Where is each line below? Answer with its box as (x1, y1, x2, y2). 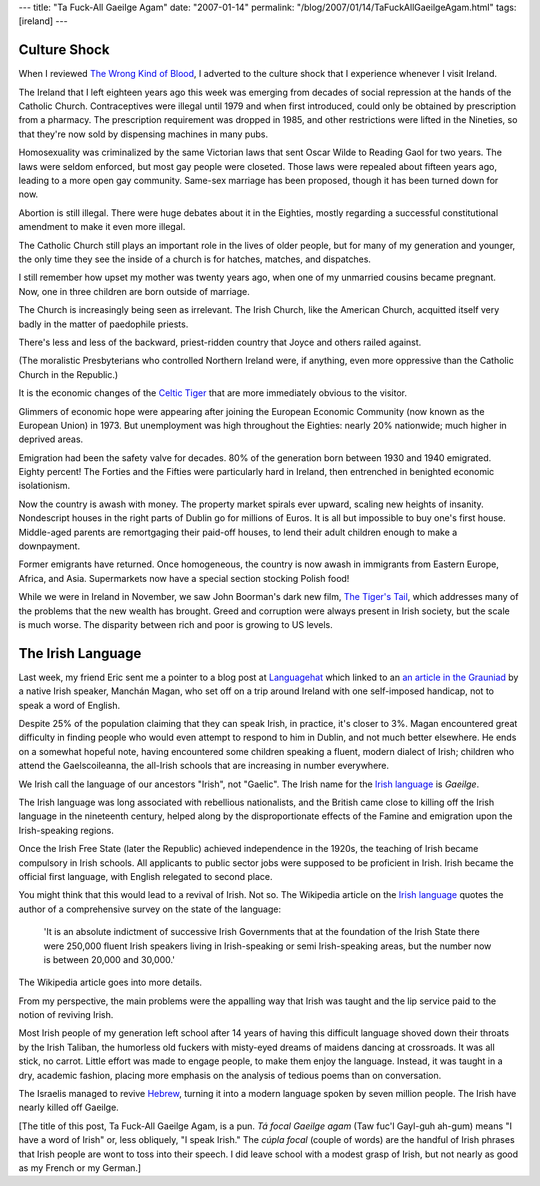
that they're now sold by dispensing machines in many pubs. (18, 128, 269, 140)
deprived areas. (18, 433, 84, 445)
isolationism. (18, 480, 71, 492)
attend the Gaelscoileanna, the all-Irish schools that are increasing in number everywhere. (18, 760, 390, 772)
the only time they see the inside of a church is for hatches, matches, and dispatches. (18, 253, 372, 265)
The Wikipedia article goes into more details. (18, 976, 203, 989)
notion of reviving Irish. (18, 1009, 114, 1021)
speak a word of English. (18, 699, 120, 711)
